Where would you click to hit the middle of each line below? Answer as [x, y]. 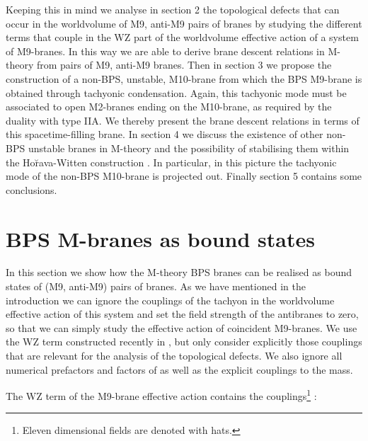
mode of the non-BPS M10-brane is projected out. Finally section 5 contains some [184, 176]
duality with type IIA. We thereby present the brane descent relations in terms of [183, 120]
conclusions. [31, 189]
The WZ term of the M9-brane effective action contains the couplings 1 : [161, 395]
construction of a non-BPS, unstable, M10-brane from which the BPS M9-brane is [184, 78]
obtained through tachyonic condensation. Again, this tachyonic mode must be [176, 92]
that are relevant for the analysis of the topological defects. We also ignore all [174, 355]
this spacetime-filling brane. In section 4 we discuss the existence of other [165, 134]
